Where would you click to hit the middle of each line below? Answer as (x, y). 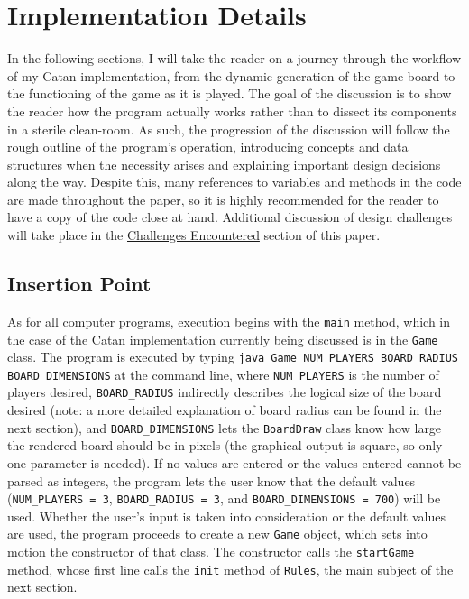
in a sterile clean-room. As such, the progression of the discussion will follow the (229, 129)
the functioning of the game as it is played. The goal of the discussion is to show (230, 93)
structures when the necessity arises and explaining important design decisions (224, 164)
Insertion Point (79, 284)
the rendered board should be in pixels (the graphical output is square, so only (225, 445)
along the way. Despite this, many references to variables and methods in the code (234, 182)
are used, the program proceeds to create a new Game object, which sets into (217, 534)
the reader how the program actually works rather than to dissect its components (232, 111)
